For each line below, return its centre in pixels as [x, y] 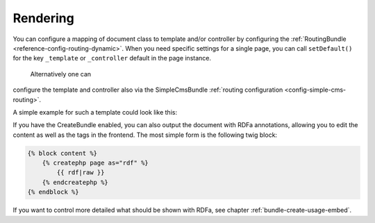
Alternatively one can [61, 74]
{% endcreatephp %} [75, 182]
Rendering [43, 18]
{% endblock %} [53, 192]
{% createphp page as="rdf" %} [95, 163]
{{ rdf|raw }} [81, 173]
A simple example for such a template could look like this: [95, 112]
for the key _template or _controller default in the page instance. [112, 58]
